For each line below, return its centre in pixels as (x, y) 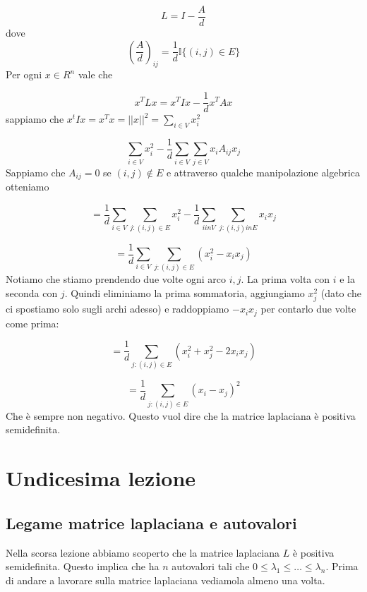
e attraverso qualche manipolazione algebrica (263, 172)
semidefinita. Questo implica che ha (83, 566)
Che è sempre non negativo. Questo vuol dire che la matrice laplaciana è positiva (181, 415)
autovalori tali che (211, 566)
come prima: (32, 323)
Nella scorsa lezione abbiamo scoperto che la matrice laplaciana (143, 552)
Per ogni (24, 74)
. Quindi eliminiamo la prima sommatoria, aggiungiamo (185, 292)
